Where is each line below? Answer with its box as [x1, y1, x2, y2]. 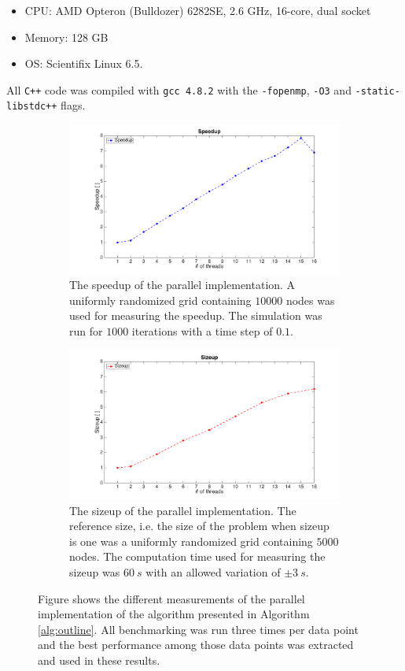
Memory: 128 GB [24, 28, 109, 45]
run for [69, 322, 103, 339]
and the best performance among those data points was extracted [38, 636, 354, 653]
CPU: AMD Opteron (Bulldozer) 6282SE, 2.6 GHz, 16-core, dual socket [24, 2, 371, 18]
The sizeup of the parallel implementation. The [69, 502, 296, 518]
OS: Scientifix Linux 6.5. [24, 55, 143, 72]
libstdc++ [6, 101, 57, 113]
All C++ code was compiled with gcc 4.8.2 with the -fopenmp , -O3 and [6, 81, 352, 98]
